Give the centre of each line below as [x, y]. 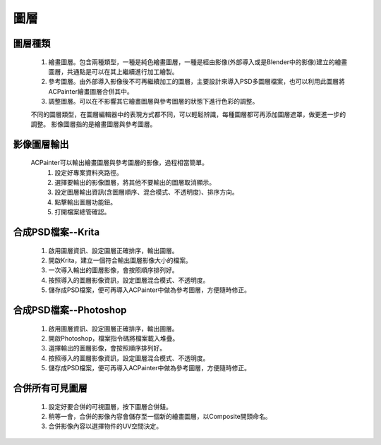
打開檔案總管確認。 [83, 212]
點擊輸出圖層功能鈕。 [85, 202]
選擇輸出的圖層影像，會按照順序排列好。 [107, 348]
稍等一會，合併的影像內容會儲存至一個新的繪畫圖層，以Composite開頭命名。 [160, 416]
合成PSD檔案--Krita [56, 232]
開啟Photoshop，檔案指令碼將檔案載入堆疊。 [114, 339]
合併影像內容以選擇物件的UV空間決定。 [105, 426]
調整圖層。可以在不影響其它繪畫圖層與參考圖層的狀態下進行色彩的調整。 [153, 102]
